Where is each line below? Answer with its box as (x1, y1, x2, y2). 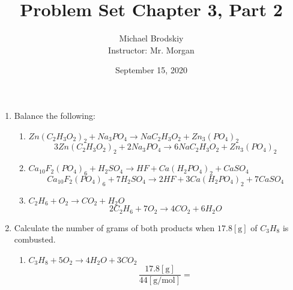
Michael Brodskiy (119, 32, 184, 44)
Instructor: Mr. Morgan (108, 43, 195, 56)
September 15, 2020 (115, 64, 187, 76)
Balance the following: (14, 109, 95, 121)
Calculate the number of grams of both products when (14, 221, 215, 234)
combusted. (14, 233, 56, 246)
